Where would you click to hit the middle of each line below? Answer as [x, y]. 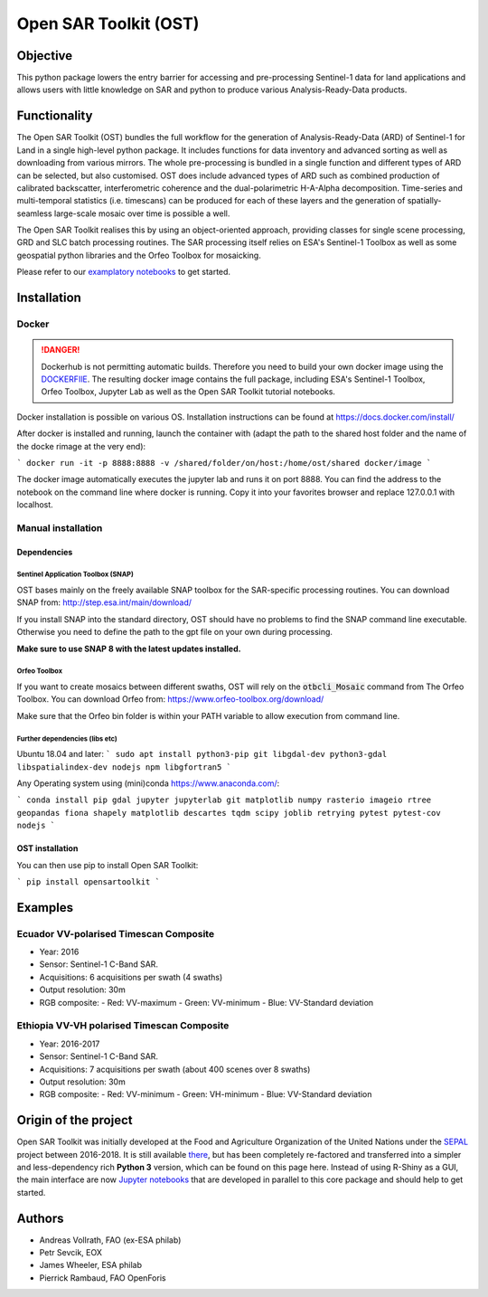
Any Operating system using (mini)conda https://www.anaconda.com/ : [148, 783]
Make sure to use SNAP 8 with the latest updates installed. [129, 648]
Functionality [55, 116]
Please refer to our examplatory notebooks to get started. [123, 272]
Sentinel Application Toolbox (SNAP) [75, 574]
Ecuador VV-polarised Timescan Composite [116, 933]
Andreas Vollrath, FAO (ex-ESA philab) [110, 1240]
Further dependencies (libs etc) [67, 738]
